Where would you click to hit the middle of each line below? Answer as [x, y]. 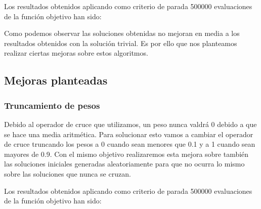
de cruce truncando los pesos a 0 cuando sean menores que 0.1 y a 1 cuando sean [130, 144]
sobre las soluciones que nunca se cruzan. [68, 173]
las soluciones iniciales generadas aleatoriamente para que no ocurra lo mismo [124, 164]
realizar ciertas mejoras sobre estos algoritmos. [76, 53]
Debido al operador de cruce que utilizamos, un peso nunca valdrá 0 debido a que [130, 124]
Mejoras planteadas [56, 80]
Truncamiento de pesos [52, 105]
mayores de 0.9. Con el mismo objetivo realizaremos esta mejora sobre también [126, 154]
